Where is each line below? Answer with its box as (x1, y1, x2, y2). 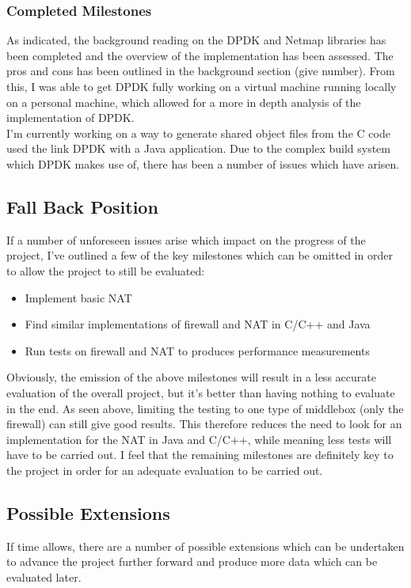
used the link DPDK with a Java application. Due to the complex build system (6, 140, 390, 157)
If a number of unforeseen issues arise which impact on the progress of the (6, 231, 366, 248)
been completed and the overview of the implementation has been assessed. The (6, 47, 394, 63)
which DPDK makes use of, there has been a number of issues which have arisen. (6, 155, 400, 172)
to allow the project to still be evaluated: (6, 262, 205, 279)
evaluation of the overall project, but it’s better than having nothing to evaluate (6, 384, 395, 400)
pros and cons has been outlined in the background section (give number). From (6, 63, 395, 79)
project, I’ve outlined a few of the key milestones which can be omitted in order (6, 247, 393, 264)
